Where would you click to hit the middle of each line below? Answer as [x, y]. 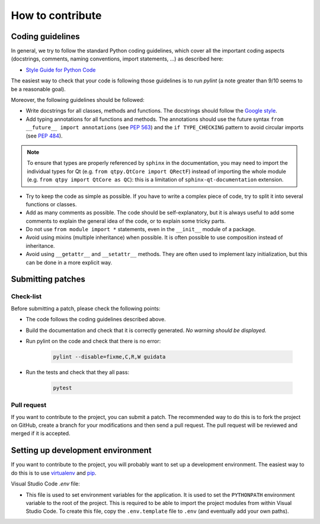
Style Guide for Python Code [61, 70]
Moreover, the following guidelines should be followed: [78, 100]
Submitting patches [48, 279]
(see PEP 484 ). [44, 136]
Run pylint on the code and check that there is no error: [93, 341]
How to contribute [56, 15]
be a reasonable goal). [39, 89]
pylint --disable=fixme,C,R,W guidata [109, 357]
